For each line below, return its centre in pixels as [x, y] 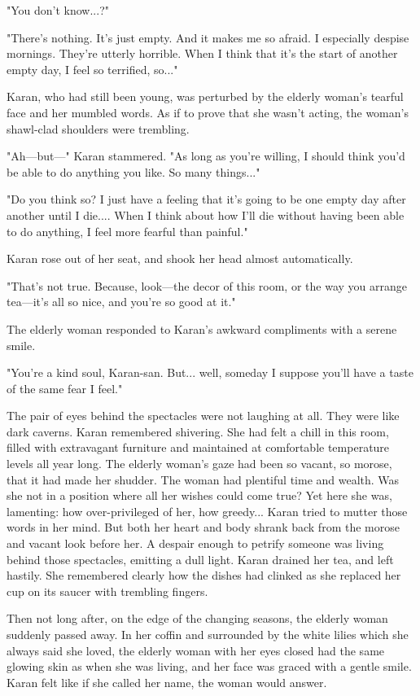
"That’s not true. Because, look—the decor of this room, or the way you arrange [207, 285]
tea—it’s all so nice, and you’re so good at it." [121, 302]
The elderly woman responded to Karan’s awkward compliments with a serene [202, 328]
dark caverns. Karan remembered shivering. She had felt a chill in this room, [198, 431]
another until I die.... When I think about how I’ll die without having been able [206, 214]
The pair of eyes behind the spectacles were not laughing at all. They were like [203, 416]
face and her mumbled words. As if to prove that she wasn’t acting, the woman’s [208, 112]
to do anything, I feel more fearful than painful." [127, 231]
